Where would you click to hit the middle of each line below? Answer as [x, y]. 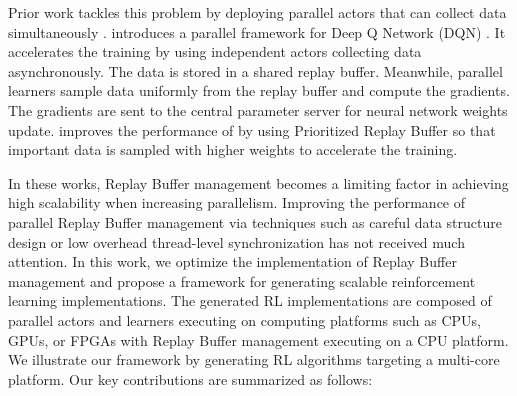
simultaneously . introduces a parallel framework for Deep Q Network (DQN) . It [257, 31]
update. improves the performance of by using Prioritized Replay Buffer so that [252, 129]
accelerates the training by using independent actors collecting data [215, 51]
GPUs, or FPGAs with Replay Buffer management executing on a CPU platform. [258, 339]
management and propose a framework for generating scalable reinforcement [242, 280]
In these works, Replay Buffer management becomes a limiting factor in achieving [258, 182]
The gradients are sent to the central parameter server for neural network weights [258, 109]
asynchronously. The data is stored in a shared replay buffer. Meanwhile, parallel [255, 70]
